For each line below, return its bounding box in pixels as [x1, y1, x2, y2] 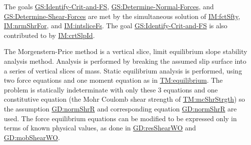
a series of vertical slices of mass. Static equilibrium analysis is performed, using [4, 65, 242, 75]
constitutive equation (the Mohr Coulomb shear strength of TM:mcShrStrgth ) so [4, 94, 245, 104]
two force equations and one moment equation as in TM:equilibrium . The [4, 75, 223, 85]
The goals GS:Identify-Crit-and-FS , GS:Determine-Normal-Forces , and [4, 1, 214, 11]
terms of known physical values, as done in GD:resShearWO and [4, 123, 196, 133]
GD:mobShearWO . [4, 132, 60, 142]
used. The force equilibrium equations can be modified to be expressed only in [4, 113, 237, 123]
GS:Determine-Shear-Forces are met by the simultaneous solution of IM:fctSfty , [4, 11, 240, 21]
